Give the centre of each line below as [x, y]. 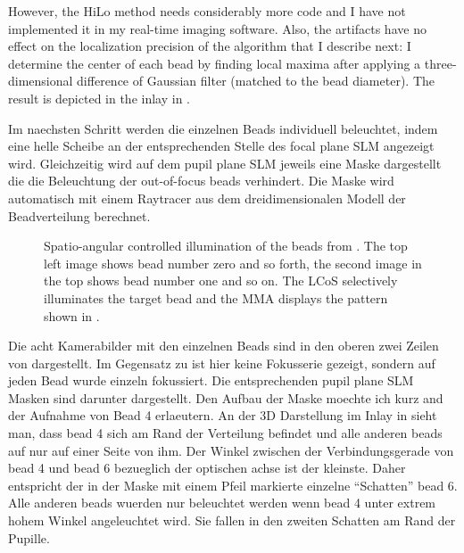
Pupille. [29, 537]
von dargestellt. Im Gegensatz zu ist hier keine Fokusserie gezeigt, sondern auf [222, 363]
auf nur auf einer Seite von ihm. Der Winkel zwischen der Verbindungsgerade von [231, 450]
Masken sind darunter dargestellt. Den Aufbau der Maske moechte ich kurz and [226, 397]
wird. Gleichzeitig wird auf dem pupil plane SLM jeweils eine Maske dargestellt [225, 163]
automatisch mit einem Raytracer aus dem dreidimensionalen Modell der [207, 198]
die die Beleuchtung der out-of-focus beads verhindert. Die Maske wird [201, 181]
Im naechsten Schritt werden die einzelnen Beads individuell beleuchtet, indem [223, 128]
